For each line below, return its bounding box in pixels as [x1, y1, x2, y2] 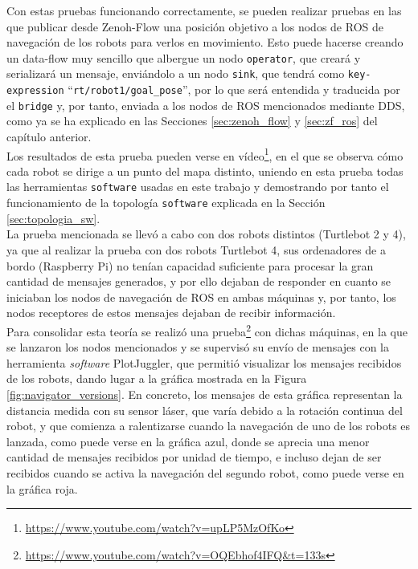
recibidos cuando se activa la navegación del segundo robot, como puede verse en [6, 464, 404, 481]
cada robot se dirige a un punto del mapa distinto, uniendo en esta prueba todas [6, 162, 404, 179]
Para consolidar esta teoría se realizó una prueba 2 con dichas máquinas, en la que [6, 320, 408, 339]
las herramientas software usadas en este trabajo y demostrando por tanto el [6, 178, 389, 195]
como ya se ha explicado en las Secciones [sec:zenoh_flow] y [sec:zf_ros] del [6, 112, 378, 129]
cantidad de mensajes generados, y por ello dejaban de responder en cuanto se [6, 273, 391, 290]
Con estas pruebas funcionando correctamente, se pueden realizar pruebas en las [6, 2, 402, 18]
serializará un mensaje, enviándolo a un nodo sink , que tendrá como [6, 65, 345, 82]
